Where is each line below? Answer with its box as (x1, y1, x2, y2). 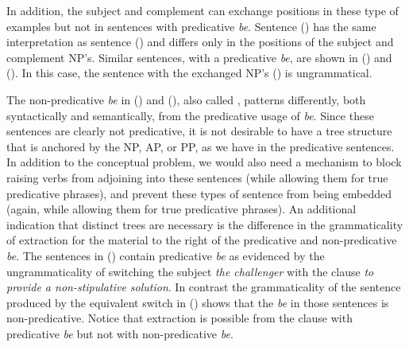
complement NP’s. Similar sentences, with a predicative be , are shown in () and (6, 49, 392, 65)
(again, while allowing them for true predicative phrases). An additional (6, 201, 357, 217)
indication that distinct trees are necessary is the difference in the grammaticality (6, 216, 403, 232)
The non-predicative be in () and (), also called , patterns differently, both (6, 91, 366, 107)
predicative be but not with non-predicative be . (6, 325, 233, 341)
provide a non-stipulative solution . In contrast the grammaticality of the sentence (6, 279, 401, 295)
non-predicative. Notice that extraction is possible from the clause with (6, 310, 353, 326)
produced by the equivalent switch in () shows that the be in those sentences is (6, 294, 389, 310)
